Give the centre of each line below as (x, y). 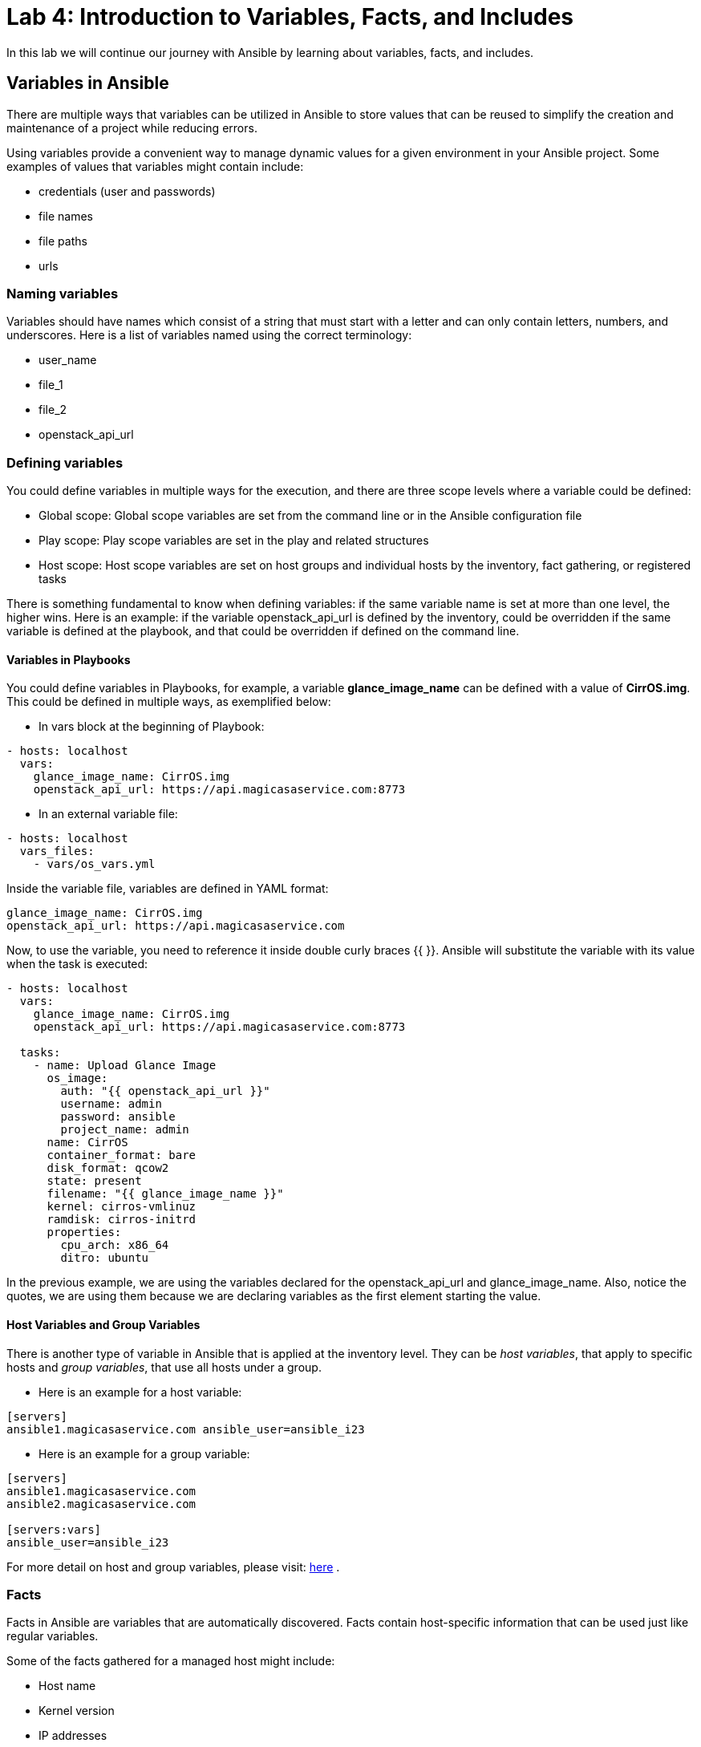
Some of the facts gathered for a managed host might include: (171, 1661)
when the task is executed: (77, 964)
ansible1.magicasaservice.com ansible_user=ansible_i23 (186, 1429)
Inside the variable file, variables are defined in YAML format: (168, 889)
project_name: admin (125, 1130)
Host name (67, 1686)
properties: (84, 1232)
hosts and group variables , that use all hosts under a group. (164, 1367)
